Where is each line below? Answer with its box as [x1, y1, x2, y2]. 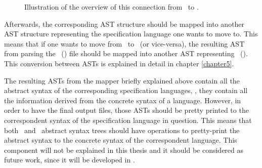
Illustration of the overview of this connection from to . [24, 2, 199, 12]
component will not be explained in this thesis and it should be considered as [4, 144, 244, 155]
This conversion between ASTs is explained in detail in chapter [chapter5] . [4, 58, 234, 68]
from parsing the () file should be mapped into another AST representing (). [4, 48, 248, 59]
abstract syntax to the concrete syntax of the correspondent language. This [4, 135, 237, 145]
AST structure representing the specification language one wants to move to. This [4, 28, 258, 39]
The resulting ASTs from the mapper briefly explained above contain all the [4, 75, 240, 86]
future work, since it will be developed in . [4, 154, 135, 165]
